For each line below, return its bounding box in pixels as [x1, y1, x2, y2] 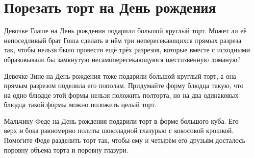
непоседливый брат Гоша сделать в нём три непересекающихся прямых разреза [4, 35, 242, 45]
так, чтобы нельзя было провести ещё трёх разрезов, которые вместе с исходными [4, 45, 250, 55]
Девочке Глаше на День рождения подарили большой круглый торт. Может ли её [4, 25, 247, 36]
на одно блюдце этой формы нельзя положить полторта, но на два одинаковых [4, 90, 239, 100]
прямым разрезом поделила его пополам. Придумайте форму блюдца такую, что [4, 80, 244, 90]
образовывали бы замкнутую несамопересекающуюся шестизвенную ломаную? [4, 54, 241, 64]
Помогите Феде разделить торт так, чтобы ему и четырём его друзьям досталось [4, 135, 245, 145]
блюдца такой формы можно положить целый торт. [4, 99, 157, 110]
